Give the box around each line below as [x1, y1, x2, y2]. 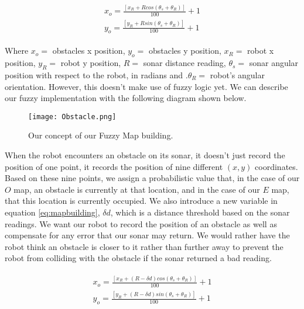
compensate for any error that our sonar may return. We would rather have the [5, 229, 290, 241]
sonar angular [249, 57, 299, 69]
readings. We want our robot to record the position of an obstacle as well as [5, 217, 277, 230]
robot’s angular [210, 68, 265, 81]
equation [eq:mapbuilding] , [5, 206, 100, 218]
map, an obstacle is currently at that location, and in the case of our [13, 183, 260, 195]
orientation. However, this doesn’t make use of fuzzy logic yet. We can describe [5, 80, 288, 92]
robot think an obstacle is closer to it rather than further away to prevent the [5, 240, 283, 252]
